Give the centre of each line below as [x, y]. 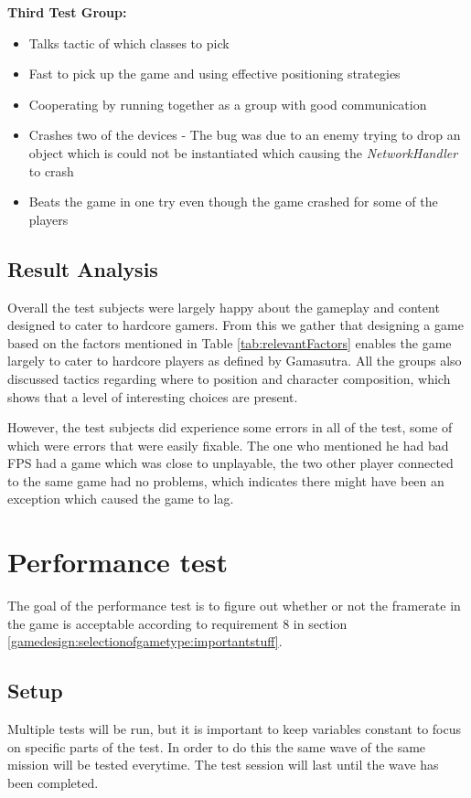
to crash [51, 170]
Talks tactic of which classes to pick [129, 43]
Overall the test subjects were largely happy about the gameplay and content [224, 307]
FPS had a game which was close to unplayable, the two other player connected [230, 463]
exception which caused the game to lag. [121, 499]
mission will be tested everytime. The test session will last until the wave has [223, 765]
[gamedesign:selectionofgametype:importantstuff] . [145, 641]
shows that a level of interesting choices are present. [153, 396]
